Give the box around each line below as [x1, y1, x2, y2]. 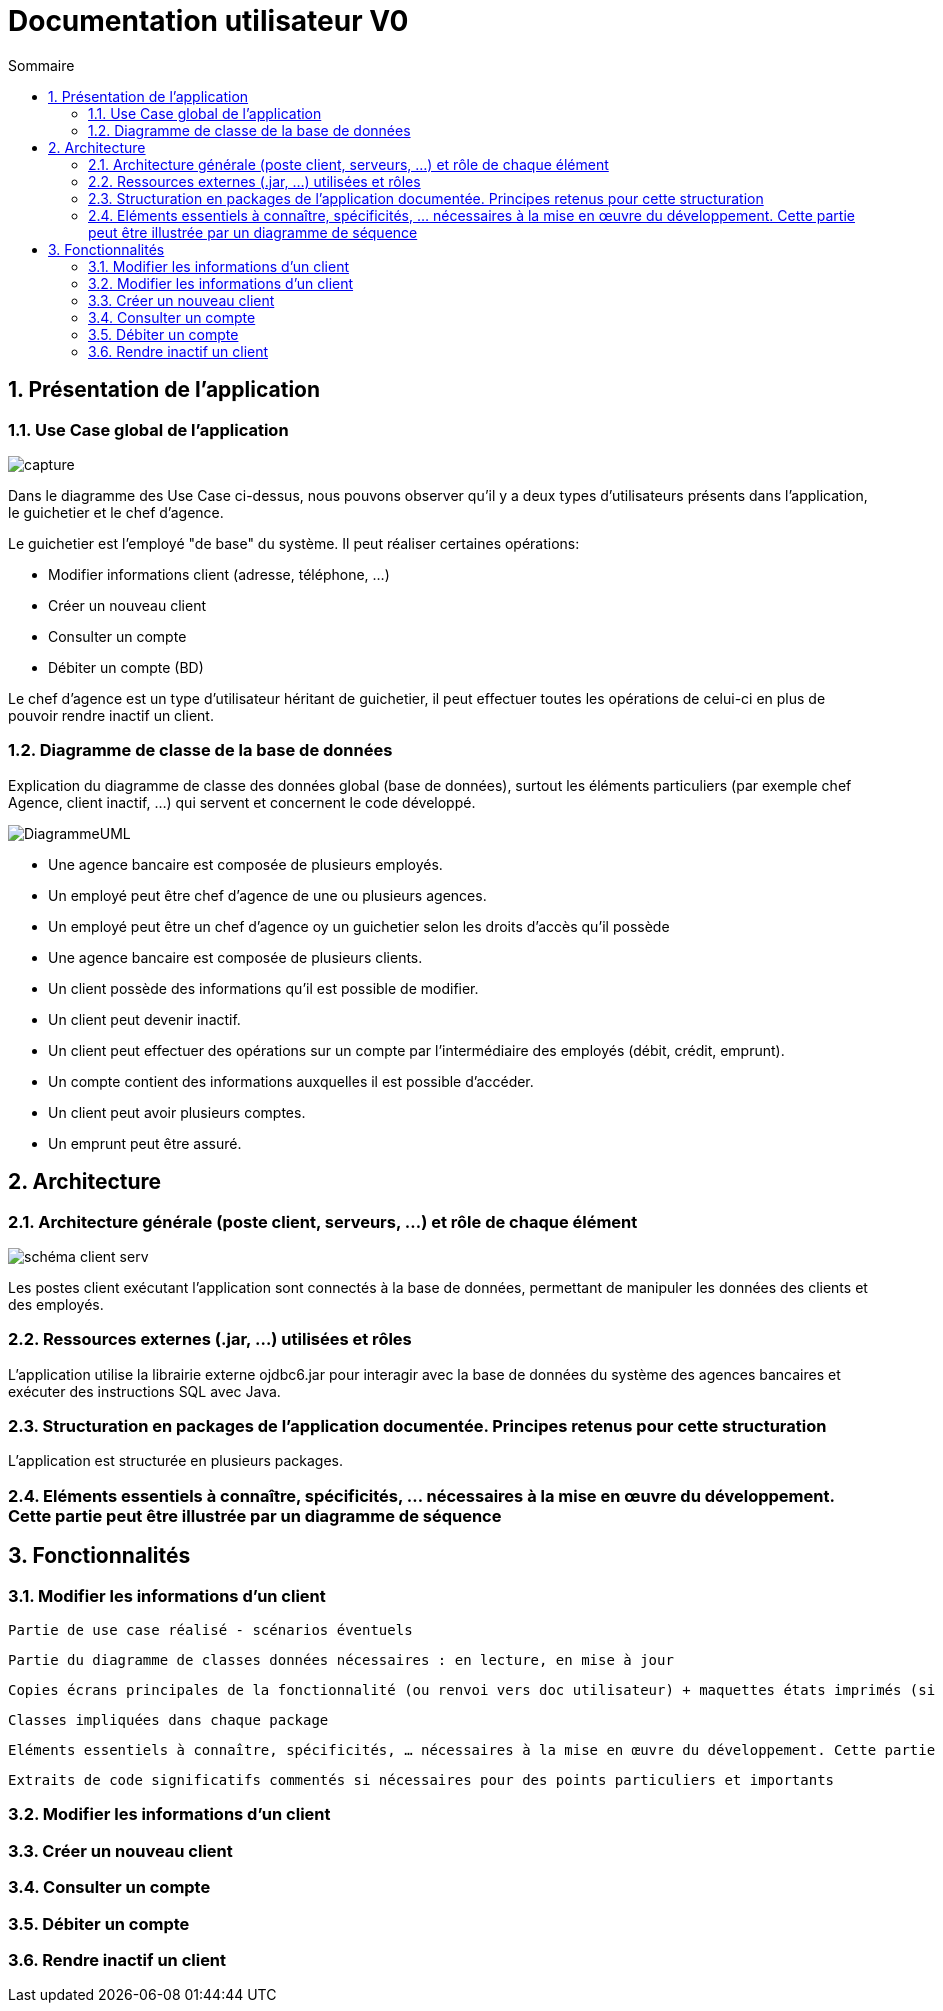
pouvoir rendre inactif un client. [8, 706, 214, 724]
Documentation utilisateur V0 [8, 4, 409, 38]
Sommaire [8, 56, 75, 74]
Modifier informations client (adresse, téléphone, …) [48, 565, 390, 583]
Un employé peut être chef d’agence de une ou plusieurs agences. [48, 886, 487, 904]
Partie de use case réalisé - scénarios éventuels [8, 1622, 413, 1639]
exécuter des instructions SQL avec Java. [8, 1382, 281, 1400]
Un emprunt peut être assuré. [48, 1134, 242, 1152]
